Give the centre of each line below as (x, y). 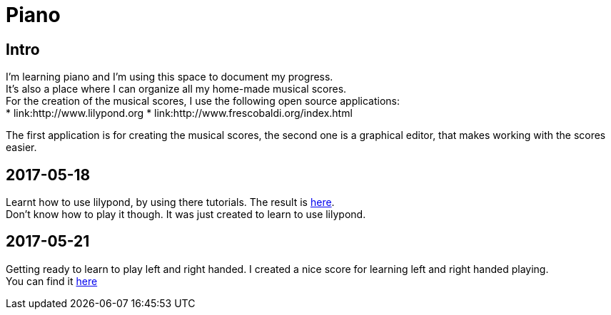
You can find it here (52, 281)
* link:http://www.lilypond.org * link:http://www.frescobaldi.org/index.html (179, 113)
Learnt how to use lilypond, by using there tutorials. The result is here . (170, 202)
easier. (21, 148)
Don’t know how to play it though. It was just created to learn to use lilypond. (186, 215)
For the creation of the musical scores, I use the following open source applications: (203, 101)
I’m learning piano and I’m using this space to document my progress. (170, 77)
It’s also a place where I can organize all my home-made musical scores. (176, 89)
